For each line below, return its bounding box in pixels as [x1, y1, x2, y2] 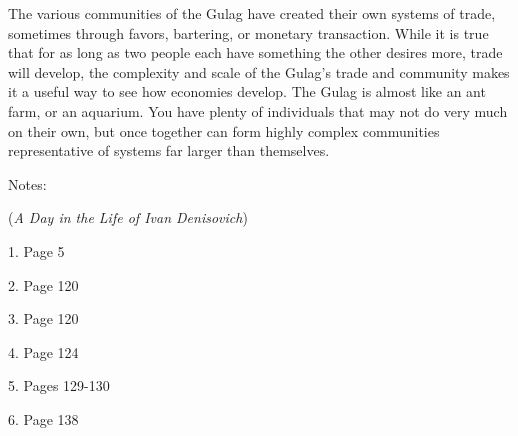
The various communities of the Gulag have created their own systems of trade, [8, 3, 496, 23]
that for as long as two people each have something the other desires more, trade [8, 42, 503, 63]
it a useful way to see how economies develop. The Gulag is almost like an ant [8, 81, 486, 102]
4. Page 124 [8, 341, 79, 362]
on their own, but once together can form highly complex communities [8, 120, 440, 141]
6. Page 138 [8, 408, 79, 429]
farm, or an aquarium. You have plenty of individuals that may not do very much [8, 100, 508, 121]
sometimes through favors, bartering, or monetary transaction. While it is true [8, 22, 489, 43]
